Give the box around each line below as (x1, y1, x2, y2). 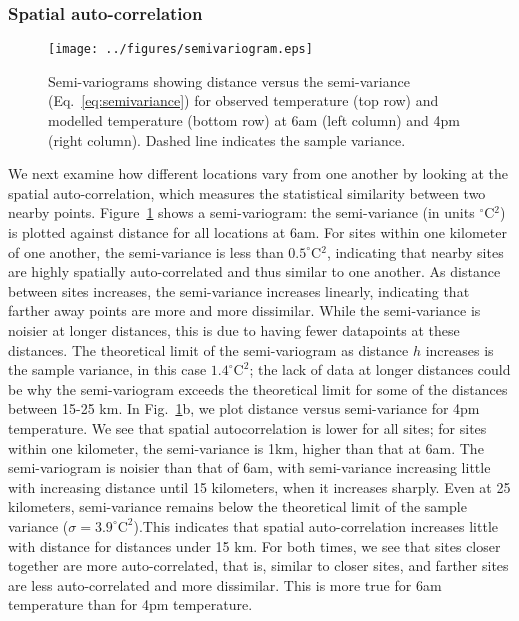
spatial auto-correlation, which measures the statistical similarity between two (8, 182, 486, 203)
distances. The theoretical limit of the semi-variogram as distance (8, 339, 409, 360)
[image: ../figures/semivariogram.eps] (48, 42, 313, 57)
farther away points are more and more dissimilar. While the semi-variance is (8, 300, 481, 321)
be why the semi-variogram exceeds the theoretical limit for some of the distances (8, 378, 508, 399)
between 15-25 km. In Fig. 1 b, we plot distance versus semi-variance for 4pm (8, 398, 480, 419)
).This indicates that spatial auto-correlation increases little (133, 515, 499, 536)
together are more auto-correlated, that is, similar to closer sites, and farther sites (8, 555, 509, 576)
